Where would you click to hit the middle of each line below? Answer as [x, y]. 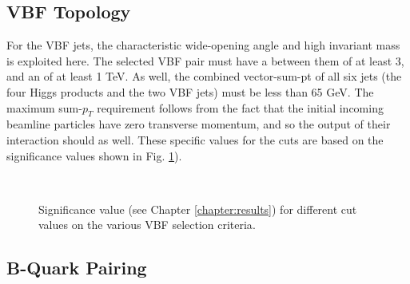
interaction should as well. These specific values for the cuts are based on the [195, 139]
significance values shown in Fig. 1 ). [94, 155]
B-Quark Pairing [77, 268]
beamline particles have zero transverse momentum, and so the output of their [199, 124]
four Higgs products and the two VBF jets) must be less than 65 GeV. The [190, 91]
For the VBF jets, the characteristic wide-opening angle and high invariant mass [203, 45]
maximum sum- [44, 107]
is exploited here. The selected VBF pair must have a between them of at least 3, [205, 60]
